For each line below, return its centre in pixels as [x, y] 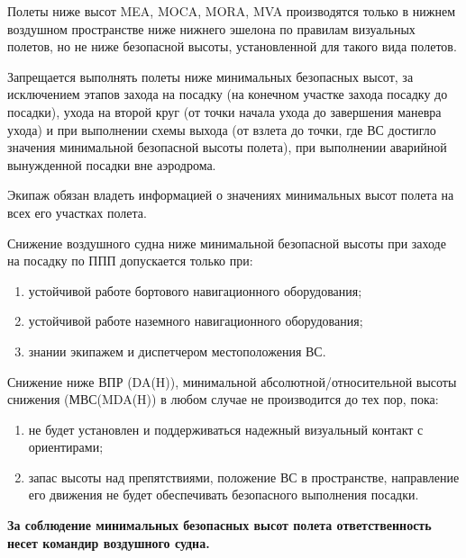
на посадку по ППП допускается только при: [130, 261]
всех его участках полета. [77, 212]
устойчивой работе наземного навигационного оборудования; [196, 321]
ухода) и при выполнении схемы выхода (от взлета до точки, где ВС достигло [222, 129]
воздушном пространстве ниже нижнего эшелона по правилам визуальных [211, 28]
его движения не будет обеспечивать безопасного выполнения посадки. [224, 495]
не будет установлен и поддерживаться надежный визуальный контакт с [226, 429]
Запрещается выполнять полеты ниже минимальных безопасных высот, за [210, 76]
